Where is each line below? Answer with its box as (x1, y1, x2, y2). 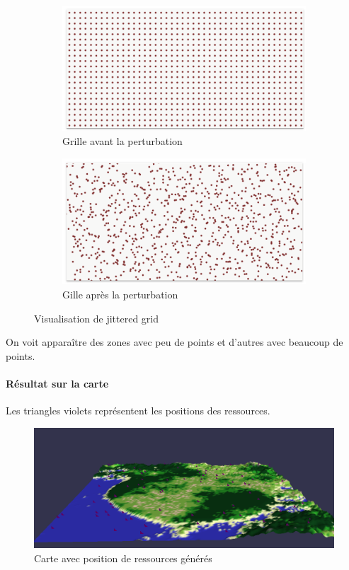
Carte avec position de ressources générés (34, 550, 212, 565)
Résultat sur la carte (6, 376, 109, 390)
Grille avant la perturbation (62, 134, 183, 149)
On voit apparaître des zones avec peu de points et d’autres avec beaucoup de (6, 335, 343, 349)
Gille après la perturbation (62, 287, 178, 302)
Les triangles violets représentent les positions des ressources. (6, 403, 270, 418)
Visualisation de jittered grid (34, 310, 159, 325)
